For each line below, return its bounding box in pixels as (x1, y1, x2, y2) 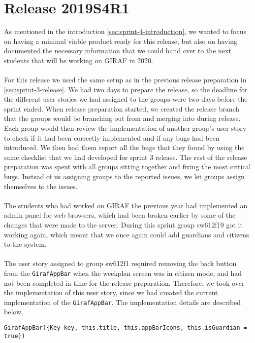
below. (4, 306, 23, 317)
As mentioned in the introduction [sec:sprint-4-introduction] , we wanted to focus (4, 26, 247, 37)
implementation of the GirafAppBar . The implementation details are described (4, 297, 241, 307)
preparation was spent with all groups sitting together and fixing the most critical (4, 161, 251, 172)
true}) (4, 332, 25, 340)
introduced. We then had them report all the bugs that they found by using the (4, 142, 245, 152)
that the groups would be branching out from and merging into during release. (4, 113, 241, 123)
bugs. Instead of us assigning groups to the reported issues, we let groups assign (4, 171, 245, 182)
